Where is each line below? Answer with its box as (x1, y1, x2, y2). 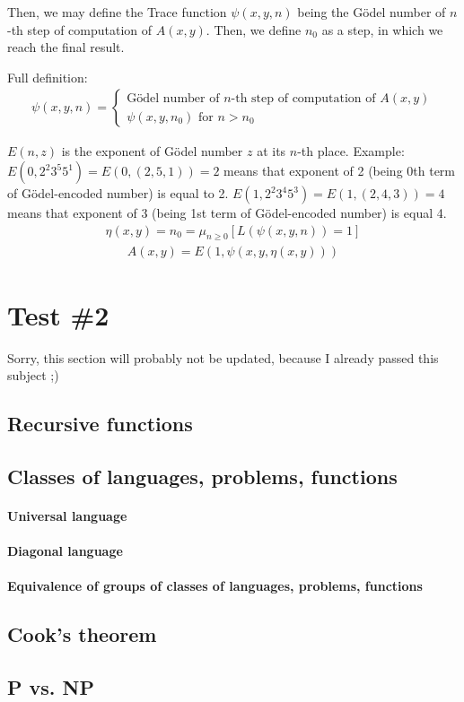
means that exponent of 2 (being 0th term (223, 161, 456, 179)
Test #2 (7, 296, 109, 333)
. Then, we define (206, 20, 302, 39)
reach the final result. (7, 38, 125, 56)
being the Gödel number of (297, 3, 446, 21)
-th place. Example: (297, 142, 405, 160)
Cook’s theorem (7, 620, 157, 648)
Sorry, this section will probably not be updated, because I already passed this (7, 348, 439, 367)
